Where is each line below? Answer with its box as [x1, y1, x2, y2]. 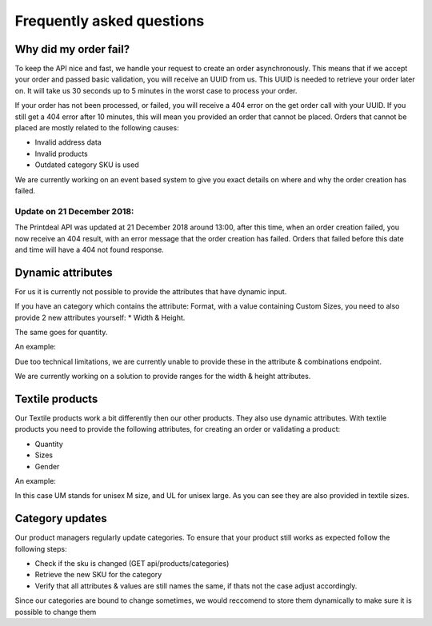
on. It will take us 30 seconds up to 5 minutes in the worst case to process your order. [14, 86, 298, 95]
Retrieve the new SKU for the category [34, 570, 162, 580]
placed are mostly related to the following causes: [14, 123, 179, 133]
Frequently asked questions [14, 12, 205, 30]
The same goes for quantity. [14, 327, 108, 337]
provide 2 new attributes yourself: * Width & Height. [14, 313, 186, 322]
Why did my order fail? [14, 42, 130, 56]
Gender [34, 461, 60, 471]
